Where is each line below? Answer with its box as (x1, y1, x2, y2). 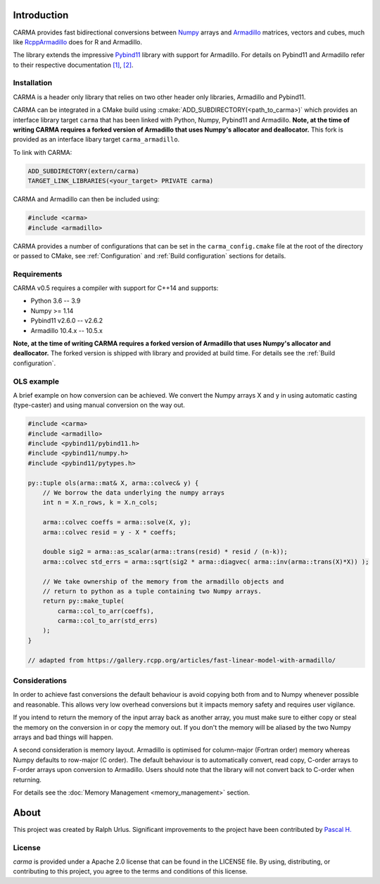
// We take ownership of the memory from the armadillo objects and (42, 577, 284, 586)
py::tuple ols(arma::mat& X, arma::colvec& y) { (27, 479, 199, 487)
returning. (13, 775, 42, 784)
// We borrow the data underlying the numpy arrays (42, 489, 225, 497)
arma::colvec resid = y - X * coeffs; (42, 528, 177, 536)
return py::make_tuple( (42, 597, 125, 605)
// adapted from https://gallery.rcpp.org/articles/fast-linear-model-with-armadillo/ (27, 656, 336, 664)
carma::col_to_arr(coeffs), (57, 607, 155, 615)
